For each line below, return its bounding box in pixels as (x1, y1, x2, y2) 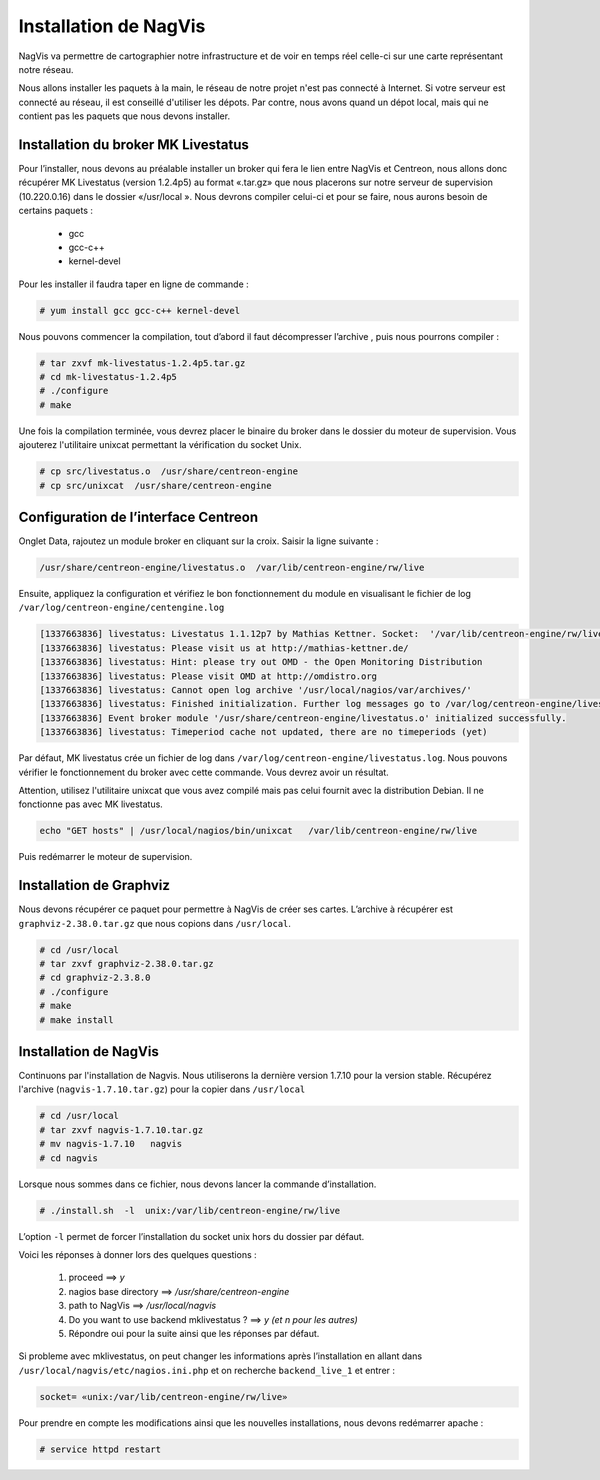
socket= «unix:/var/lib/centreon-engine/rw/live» (39, 1391, 288, 1402)
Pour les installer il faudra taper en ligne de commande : (18, 278, 249, 290)
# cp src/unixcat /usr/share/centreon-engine (39, 480, 272, 491)
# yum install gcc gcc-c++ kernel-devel (39, 305, 240, 316)
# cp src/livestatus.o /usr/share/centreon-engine (39, 466, 299, 477)
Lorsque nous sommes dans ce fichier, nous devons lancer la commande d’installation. (18, 1178, 377, 1190)
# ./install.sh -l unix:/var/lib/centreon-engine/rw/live (39, 1205, 341, 1216)
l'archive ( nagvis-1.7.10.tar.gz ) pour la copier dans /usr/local (18, 1083, 306, 1095)
